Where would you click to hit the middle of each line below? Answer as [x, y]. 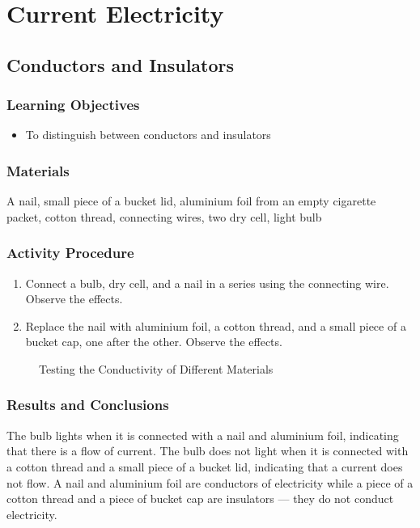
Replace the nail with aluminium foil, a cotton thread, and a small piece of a [216, 325]
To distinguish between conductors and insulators [148, 135]
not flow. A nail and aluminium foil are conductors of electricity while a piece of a [210, 482]
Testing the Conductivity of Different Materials [156, 368]
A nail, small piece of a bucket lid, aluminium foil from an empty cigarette [191, 201]
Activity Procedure [70, 253]
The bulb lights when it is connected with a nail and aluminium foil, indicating [203, 435]
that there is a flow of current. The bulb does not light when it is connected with [208, 451]
